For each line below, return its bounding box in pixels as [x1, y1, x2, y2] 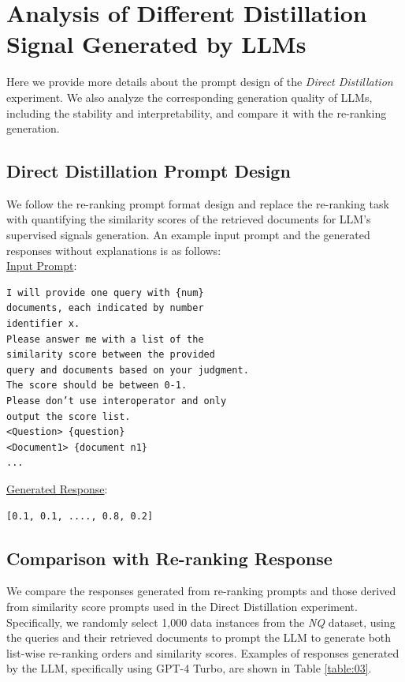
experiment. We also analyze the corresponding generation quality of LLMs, [6, 88, 373, 105]
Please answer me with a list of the [6, 333, 204, 345]
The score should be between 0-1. [6, 380, 188, 392]
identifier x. [6, 318, 80, 330]
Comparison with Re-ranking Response [6, 545, 333, 570]
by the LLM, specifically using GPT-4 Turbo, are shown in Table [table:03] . [6, 660, 372, 676]
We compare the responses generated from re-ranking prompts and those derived [6, 583, 396, 599]
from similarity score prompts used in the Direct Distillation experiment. [6, 598, 358, 614]
